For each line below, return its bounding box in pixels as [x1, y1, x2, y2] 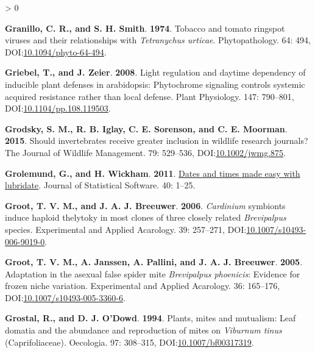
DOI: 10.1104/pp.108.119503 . [5, 102, 111, 115]
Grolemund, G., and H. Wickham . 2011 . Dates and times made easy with [5, 166, 300, 179]
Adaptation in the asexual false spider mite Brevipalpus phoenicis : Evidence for [5, 267, 300, 280]
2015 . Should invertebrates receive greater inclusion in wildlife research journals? [5, 134, 308, 147]
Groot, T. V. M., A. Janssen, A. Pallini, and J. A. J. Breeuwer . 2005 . [5, 255, 303, 268]
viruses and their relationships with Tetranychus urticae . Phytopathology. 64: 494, [5, 34, 311, 46]
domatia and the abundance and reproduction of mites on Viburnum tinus [5, 324, 282, 337]
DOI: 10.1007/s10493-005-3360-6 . [5, 291, 126, 304]
